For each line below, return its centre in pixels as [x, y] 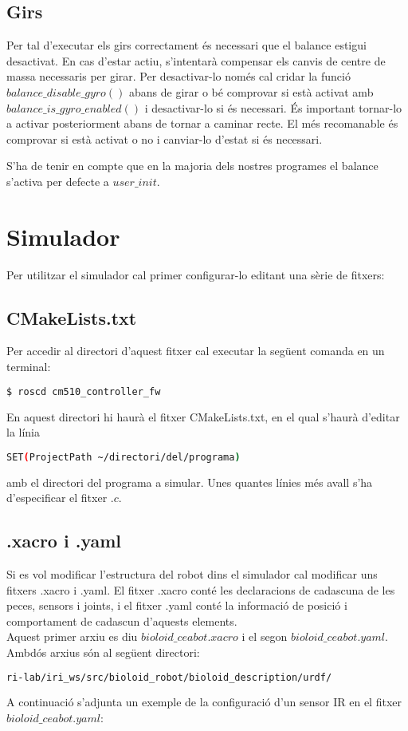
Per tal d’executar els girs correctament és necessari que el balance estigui [186, 45]
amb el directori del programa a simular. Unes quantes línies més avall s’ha [190, 482]
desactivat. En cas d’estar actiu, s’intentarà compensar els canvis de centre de [196, 60]
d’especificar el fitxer [57, 498]
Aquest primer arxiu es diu [72, 636]
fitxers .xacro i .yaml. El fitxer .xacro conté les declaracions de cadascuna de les [201, 589]
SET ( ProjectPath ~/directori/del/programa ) [124, 457]
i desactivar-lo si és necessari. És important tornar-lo [273, 107]
